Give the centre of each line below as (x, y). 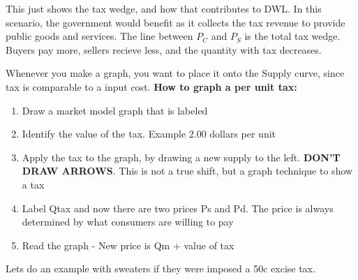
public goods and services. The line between (99, 36)
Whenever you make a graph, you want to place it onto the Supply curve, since (175, 73)
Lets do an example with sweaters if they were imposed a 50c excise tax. (161, 268)
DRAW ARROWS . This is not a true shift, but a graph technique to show (187, 171)
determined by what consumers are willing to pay (128, 222)
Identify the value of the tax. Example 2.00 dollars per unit (149, 134)
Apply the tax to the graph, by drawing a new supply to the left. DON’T (181, 157)
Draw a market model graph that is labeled (115, 110)
